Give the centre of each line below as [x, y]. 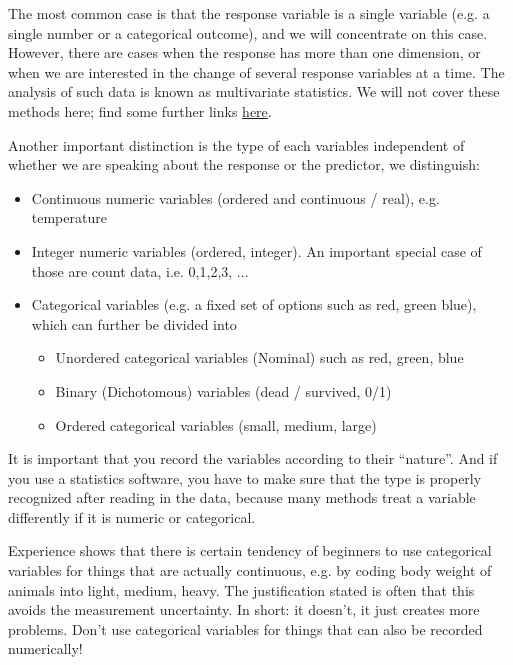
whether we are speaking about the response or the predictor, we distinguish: [244, 164]
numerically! [45, 648]
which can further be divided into [134, 323]
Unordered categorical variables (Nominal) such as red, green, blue [259, 357]
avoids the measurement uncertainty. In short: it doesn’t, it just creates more [244, 609]
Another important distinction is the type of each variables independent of [236, 144]
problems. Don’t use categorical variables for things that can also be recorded [245, 628]
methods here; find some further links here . [140, 110]
